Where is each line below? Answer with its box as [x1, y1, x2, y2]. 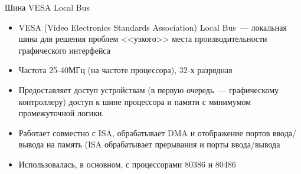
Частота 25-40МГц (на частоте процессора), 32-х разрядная [18, 64, 233, 76]
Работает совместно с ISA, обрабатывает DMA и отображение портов [18, 126, 270, 139]
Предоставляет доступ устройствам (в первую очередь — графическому [18, 83, 279, 96]
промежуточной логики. [18, 107, 104, 119]
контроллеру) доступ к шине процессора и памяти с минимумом [18, 95, 251, 107]
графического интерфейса [18, 44, 110, 56]
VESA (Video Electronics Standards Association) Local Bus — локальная [18, 21, 287, 33]
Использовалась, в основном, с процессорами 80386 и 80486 [18, 157, 236, 170]
